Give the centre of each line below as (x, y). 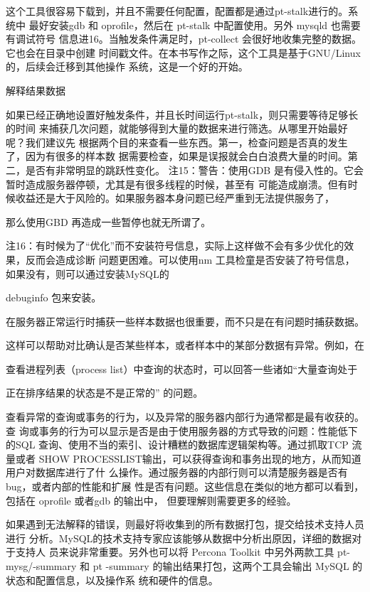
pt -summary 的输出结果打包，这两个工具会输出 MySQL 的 (228, 566)
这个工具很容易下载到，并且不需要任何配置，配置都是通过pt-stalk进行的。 (177, 11)
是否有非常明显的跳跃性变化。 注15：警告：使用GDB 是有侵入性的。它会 (194, 169)
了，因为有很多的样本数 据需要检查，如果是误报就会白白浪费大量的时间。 (177, 156)
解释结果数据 (36, 90)
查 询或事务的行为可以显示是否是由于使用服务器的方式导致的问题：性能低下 (182, 430)
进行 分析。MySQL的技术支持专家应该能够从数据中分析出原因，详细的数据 (179, 538)
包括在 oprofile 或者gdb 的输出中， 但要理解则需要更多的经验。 (151, 500)
